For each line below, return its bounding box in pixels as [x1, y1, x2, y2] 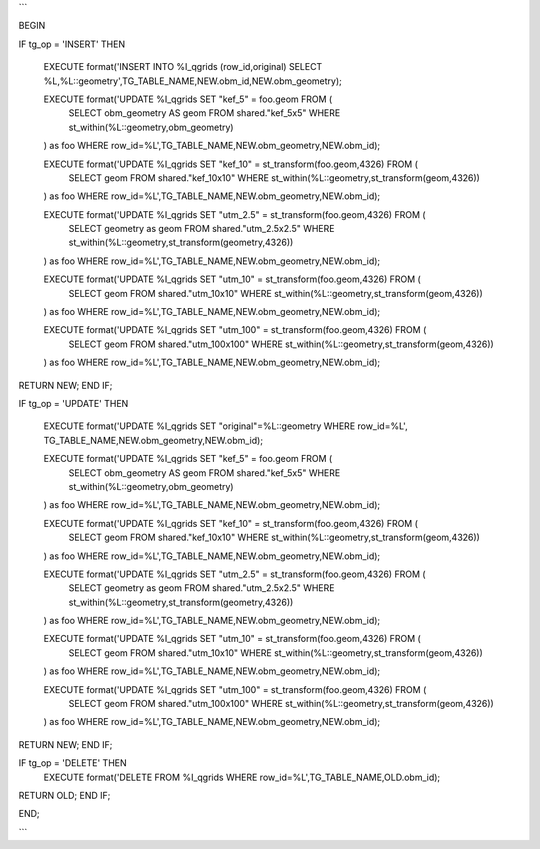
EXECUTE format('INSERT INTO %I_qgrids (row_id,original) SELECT [43, 61, 323, 73]
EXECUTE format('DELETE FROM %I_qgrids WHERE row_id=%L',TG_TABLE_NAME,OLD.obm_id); [43, 771, 441, 783]
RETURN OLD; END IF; [18, 789, 111, 801]
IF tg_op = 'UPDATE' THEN [18, 397, 129, 409]
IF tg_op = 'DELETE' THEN [18, 757, 127, 769]
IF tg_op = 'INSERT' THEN [18, 38, 125, 50]
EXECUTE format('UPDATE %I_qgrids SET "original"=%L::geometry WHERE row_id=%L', [43, 420, 409, 432]
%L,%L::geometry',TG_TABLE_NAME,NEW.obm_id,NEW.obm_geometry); [43, 75, 342, 87]
